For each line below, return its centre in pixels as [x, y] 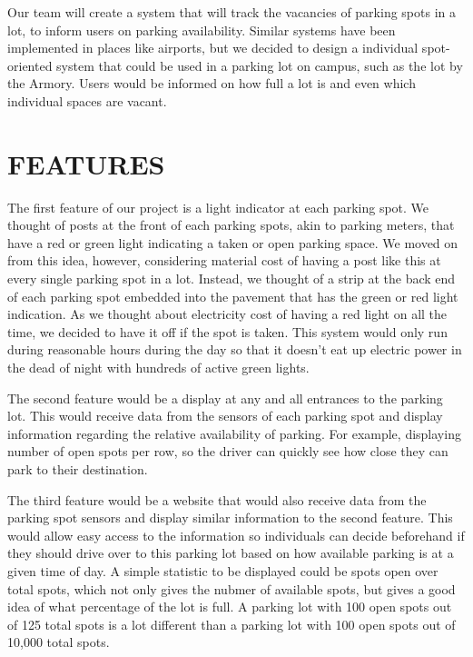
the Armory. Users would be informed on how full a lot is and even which [212, 83]
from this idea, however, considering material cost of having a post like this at [224, 260]
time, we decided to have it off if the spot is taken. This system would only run [227, 331]
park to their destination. [78, 469]
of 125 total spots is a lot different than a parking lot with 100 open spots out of [232, 624]
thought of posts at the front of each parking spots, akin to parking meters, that [231, 225]
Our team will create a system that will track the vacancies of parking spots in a [232, 12]
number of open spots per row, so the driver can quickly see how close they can [228, 451]
